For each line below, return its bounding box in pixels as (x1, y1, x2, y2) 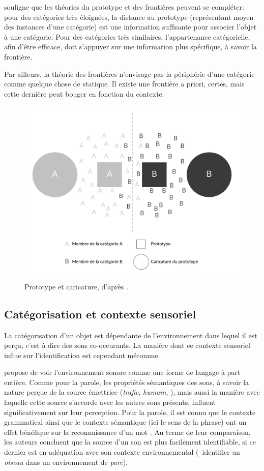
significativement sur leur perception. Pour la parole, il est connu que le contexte (4, 406, 256, 417)
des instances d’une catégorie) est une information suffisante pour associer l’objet (4, 21, 257, 32)
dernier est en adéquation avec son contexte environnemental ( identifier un (4, 447, 240, 457)
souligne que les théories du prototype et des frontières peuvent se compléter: (4, 2, 244, 12)
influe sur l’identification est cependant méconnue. (4, 349, 160, 360)
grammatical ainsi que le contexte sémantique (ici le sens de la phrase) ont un (4, 417, 247, 427)
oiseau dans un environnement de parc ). (4, 456, 128, 467)
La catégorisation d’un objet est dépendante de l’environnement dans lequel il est (4, 330, 257, 340)
